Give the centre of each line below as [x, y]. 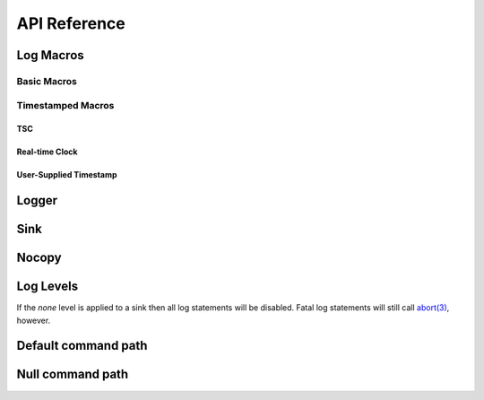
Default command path [82, 346]
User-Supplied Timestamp [67, 175]
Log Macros [50, 55]
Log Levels [48, 287]
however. [34, 320]
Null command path [73, 374]
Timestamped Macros [65, 105]
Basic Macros [47, 81]
